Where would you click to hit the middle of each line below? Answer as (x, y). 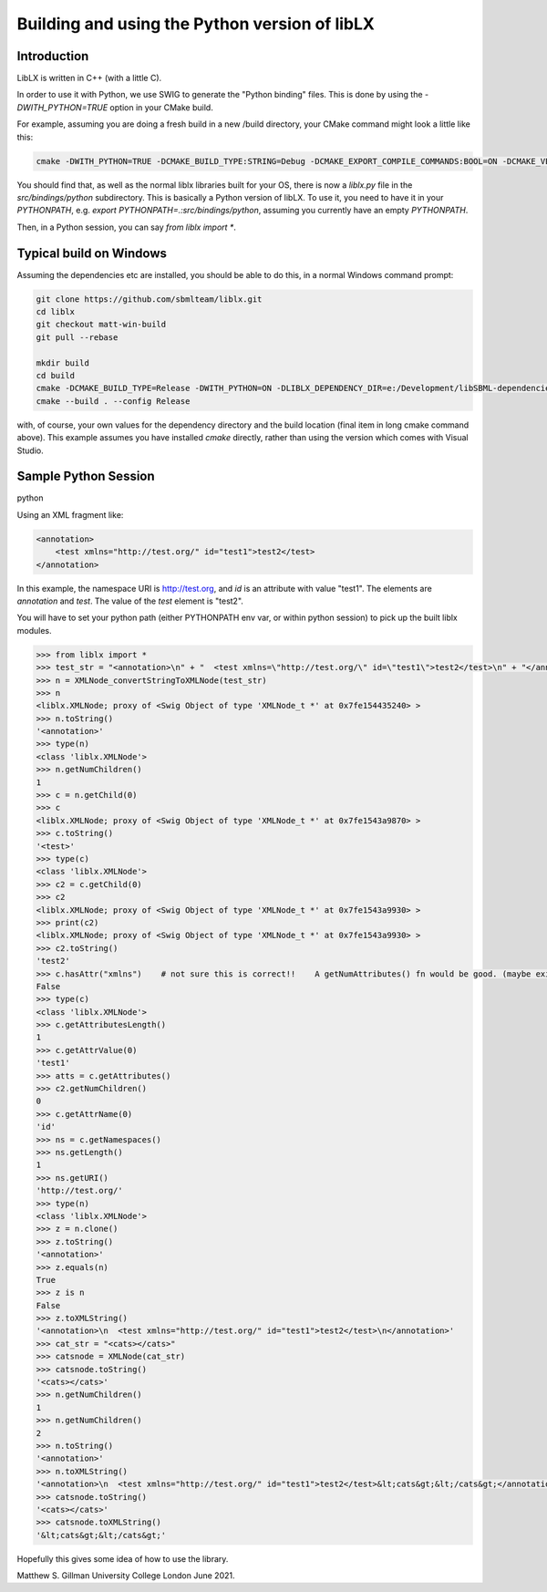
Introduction (53, 56)
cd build (56, 375)
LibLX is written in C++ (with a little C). (89, 78)
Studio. (31, 450)
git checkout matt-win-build (101, 325)
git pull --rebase (77, 337)
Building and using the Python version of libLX (196, 24)
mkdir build (63, 363)
